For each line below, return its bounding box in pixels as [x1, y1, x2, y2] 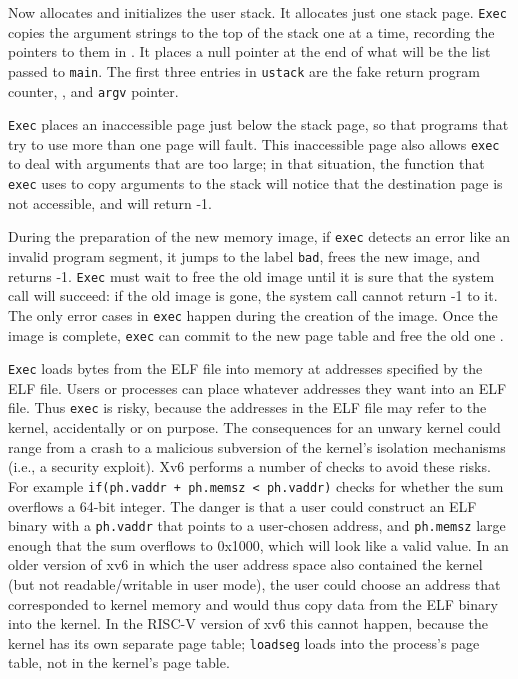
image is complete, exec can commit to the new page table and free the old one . [8, 324, 504, 345]
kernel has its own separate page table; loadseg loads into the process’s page [8, 632, 480, 653]
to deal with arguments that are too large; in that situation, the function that [8, 153, 485, 174]
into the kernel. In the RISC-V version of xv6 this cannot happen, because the [8, 613, 489, 634]
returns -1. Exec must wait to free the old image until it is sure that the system [8, 265, 495, 286]
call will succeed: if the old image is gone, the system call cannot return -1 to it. [8, 285, 498, 306]
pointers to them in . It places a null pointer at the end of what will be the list [8, 41, 491, 62]
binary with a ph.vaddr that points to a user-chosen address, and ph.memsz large [8, 515, 506, 536]
